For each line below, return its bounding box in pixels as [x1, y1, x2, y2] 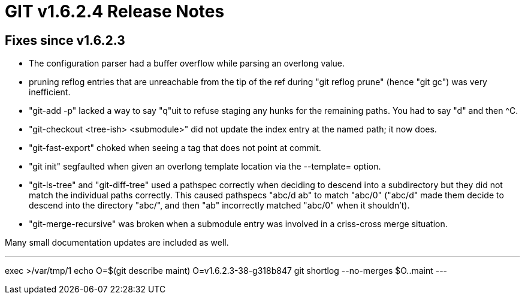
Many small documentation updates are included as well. [5, 237, 229, 248]
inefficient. [29, 87, 71, 98]
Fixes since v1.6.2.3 [5, 32, 125, 48]
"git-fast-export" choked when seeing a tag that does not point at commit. [29, 143, 321, 153]
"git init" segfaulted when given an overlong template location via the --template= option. [29, 161, 381, 172]
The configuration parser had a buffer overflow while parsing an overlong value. [29, 58, 345, 69]
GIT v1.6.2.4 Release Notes [5, 1, 225, 22]
